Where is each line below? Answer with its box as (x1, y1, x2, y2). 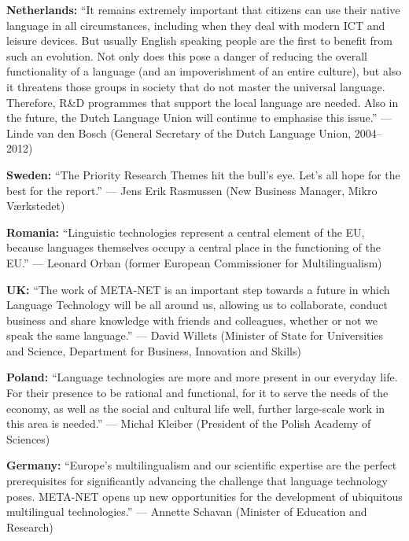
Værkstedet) (6, 197, 65, 214)
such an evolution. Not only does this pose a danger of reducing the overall (6, 47, 367, 64)
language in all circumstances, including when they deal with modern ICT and (6, 17, 385, 33)
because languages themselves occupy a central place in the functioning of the (6, 239, 381, 256)
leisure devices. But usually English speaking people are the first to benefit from (6, 32, 393, 49)
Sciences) (6, 430, 50, 447)
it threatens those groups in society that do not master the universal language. (6, 78, 385, 94)
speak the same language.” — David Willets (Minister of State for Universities (6, 327, 384, 344)
